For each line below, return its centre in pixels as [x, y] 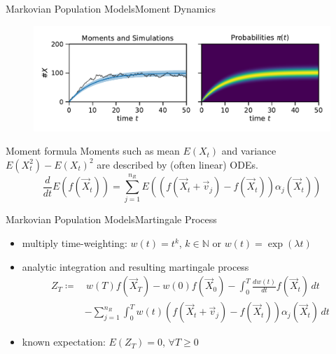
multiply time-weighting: [75, 243]
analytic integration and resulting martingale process [135, 266]
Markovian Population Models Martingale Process [111, 219]
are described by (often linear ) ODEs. [177, 164]
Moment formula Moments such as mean [93, 151]
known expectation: [64, 342]
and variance [249, 151]
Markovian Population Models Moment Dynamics [111, 8]
